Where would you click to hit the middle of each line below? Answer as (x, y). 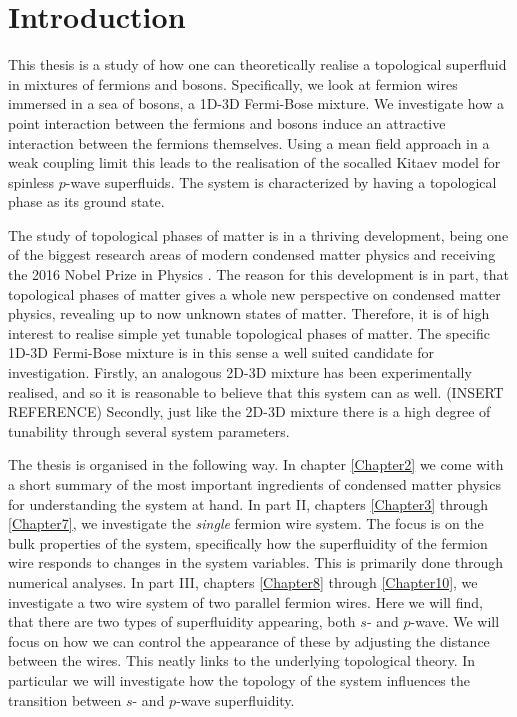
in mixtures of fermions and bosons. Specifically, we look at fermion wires (233, 83)
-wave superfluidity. (235, 699)
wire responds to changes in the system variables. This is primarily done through (256, 562)
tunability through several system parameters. (149, 430)
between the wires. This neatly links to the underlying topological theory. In (242, 660)
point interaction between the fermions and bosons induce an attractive (227, 122)
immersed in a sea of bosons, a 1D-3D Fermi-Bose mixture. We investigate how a (256, 103)
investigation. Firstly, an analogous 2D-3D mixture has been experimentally (240, 372)
